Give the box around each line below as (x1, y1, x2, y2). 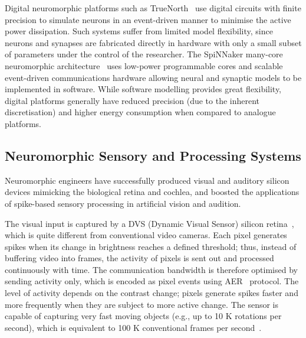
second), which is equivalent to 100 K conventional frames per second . (5, 321, 262, 333)
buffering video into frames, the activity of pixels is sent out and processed (5, 252, 274, 264)
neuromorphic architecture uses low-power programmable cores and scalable (5, 59, 283, 71)
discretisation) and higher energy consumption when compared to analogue (5, 106, 276, 118)
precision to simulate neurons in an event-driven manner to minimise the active (5, 13, 291, 25)
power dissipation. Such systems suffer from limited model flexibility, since (5, 25, 273, 37)
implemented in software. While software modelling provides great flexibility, (5, 83, 282, 95)
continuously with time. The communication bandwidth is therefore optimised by (5, 263, 298, 275)
